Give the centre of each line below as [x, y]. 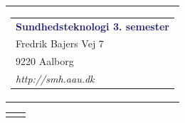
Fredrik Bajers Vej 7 [60, 43]
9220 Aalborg [45, 61]
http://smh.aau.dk [55, 79]
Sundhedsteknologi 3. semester [92, 26]
